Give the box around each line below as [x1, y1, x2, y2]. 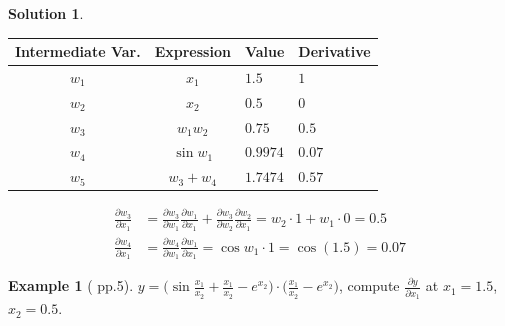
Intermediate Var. [15, 41, 141, 62]
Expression [154, 41, 231, 62]
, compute [338, 275, 400, 296]
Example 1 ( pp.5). [8, 275, 134, 296]
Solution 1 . [8, 3, 84, 23]
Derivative [298, 41, 371, 62]
